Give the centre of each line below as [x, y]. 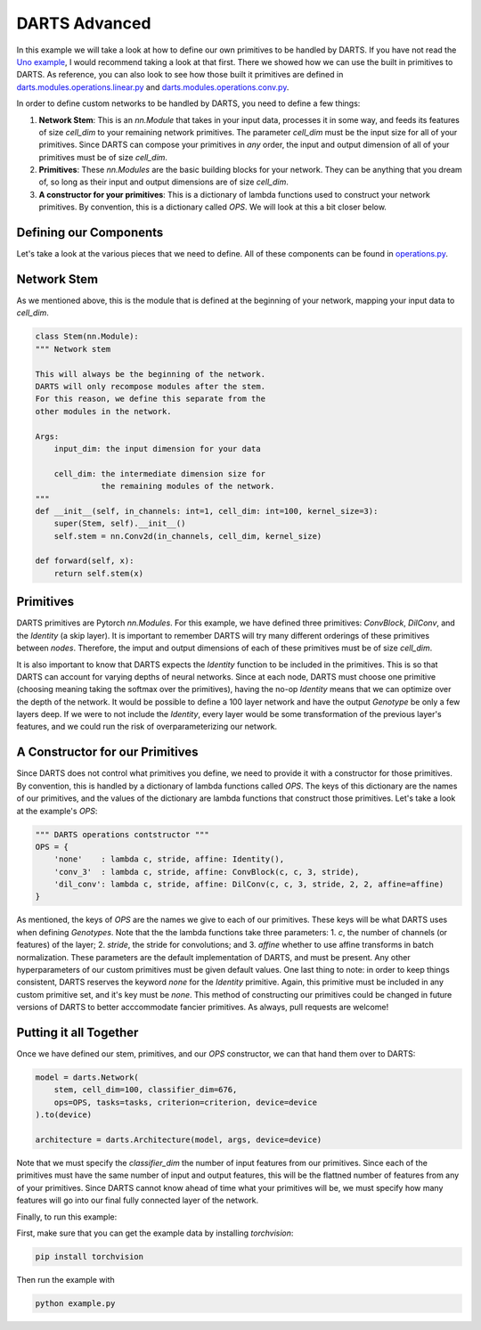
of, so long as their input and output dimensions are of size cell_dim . [164, 182]
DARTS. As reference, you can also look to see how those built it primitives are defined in [180, 75]
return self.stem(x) [99, 573]
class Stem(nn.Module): [87, 337]
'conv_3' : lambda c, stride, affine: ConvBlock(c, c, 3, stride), [207, 872]
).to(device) [64, 1115]
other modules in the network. [104, 411]
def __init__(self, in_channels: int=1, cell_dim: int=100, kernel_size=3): [207, 511]
